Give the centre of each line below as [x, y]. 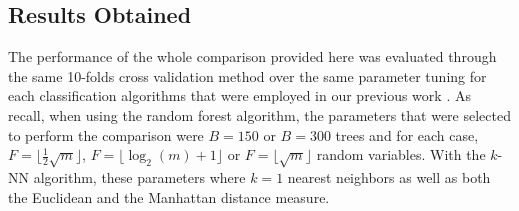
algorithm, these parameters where [139, 176]
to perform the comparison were [106, 134]
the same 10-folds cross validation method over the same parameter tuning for [247, 75]
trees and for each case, [407, 134]
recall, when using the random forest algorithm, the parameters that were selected [259, 114]
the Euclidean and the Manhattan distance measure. [169, 196]
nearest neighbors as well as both [389, 176]
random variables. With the [401, 154]
